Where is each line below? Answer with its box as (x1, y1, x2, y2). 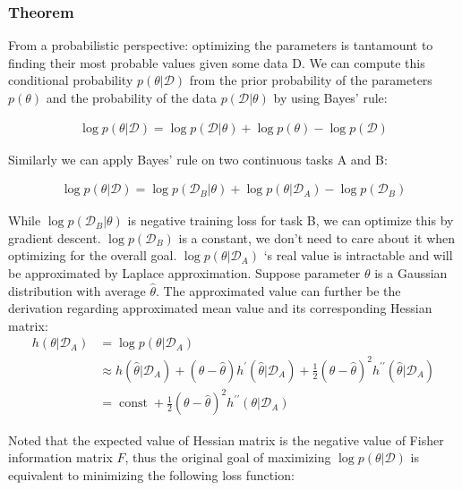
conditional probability (8, 71, 133, 89)
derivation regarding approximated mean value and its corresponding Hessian (8, 299, 432, 317)
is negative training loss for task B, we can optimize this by (127, 211, 454, 230)
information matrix (8, 448, 113, 467)
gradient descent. (8, 228, 101, 247)
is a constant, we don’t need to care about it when (178, 228, 456, 247)
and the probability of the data (46, 89, 218, 106)
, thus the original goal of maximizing (124, 448, 331, 467)
